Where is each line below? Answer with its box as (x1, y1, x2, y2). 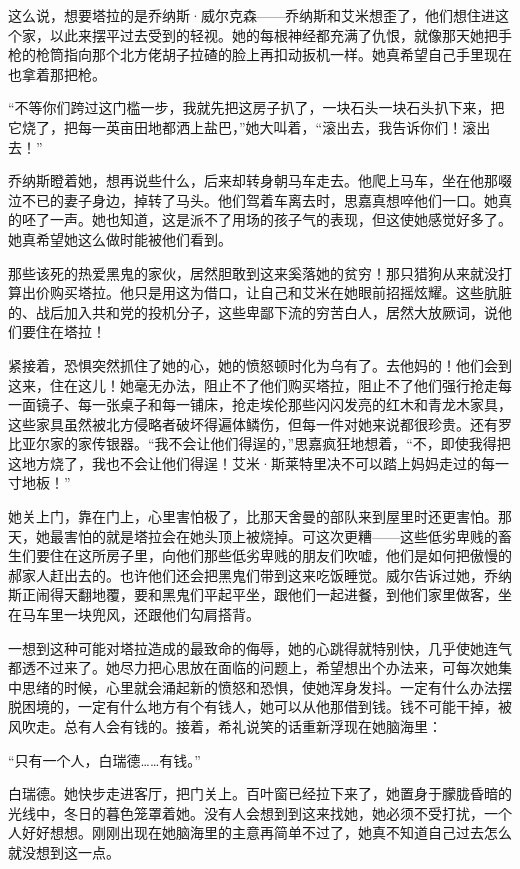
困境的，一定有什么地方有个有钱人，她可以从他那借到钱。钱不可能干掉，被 (21, 696, 512, 717)
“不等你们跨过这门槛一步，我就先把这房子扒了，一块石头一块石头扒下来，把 (8, 97, 505, 118)
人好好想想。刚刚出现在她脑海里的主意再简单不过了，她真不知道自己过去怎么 (8, 822, 512, 843)
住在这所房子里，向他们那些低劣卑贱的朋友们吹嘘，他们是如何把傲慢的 (49, 545, 512, 566)
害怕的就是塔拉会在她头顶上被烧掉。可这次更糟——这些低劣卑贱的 (63, 525, 498, 546)
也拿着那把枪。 (8, 63, 106, 84)
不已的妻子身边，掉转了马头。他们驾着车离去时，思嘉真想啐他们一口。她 (21, 189, 498, 210)
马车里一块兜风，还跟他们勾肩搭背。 (21, 604, 260, 625)
